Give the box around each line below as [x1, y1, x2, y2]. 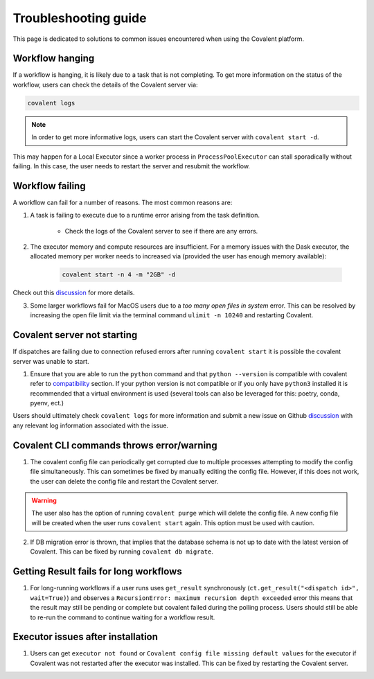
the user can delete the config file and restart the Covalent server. [30, 477, 219, 485]
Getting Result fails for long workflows [12, 565, 183, 578]
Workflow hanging [12, 53, 95, 64]
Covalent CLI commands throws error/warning [12, 439, 217, 451]
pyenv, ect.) [30, 399, 64, 407]
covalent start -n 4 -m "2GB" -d [62, 271, 176, 279]
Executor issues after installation [12, 631, 159, 643]
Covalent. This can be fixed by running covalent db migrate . [30, 547, 214, 556]
